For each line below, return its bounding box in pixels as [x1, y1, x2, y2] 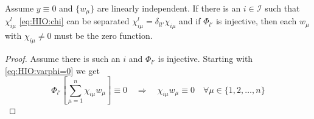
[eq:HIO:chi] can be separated [19, 15, 130, 27]
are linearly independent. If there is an [97, 2, 241, 14]
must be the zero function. [54, 29, 153, 42]
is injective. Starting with [158, 52, 253, 65]
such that [265, 2, 300, 14]
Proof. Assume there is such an [5, 52, 120, 65]
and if [179, 15, 201, 27]
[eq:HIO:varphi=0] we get [5, 64, 100, 76]
